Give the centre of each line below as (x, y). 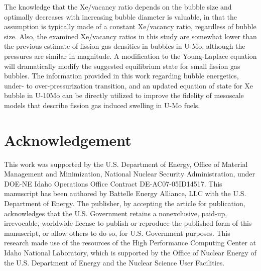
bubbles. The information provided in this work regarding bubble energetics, (121, 76)
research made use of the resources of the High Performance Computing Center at (130, 243)
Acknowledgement (68, 140)
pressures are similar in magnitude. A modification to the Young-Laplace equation (130, 56)
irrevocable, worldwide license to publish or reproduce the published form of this (128, 223)
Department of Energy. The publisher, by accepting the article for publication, (125, 203)
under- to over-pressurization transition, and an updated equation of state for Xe (129, 85)
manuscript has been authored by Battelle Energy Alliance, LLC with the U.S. (125, 193)
